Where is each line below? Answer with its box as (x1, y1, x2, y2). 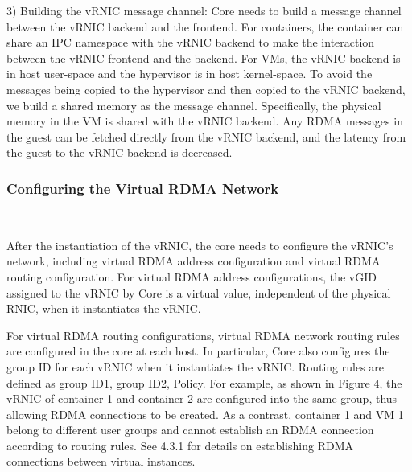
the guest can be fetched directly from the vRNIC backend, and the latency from (6, 128, 406, 145)
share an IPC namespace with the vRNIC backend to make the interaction (6, 34, 375, 51)
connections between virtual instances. (6, 453, 196, 470)
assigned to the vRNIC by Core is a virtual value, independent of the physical (6, 284, 391, 301)
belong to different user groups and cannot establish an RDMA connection (6, 421, 374, 438)
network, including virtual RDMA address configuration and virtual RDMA (6, 252, 381, 269)
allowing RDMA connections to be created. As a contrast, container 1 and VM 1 (6, 405, 404, 422)
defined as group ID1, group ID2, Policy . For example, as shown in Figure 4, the (6, 374, 402, 391)
